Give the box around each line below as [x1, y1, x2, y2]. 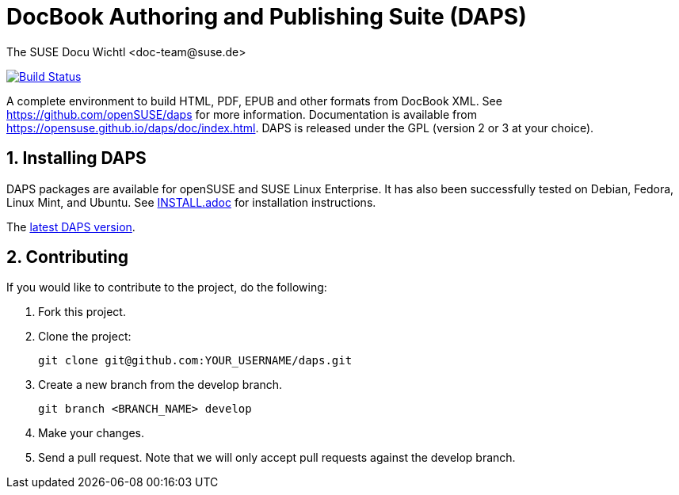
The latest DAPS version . [6, 219, 135, 234]
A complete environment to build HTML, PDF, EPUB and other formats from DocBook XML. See [6, 93, 502, 108]
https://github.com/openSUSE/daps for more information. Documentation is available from [6, 107, 477, 121]
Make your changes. [38, 426, 145, 440]
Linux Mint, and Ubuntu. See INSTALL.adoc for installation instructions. [6, 195, 376, 209]
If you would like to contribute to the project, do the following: [6, 280, 327, 295]
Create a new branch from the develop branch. [38, 378, 283, 392]
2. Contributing [6, 247, 129, 268]
